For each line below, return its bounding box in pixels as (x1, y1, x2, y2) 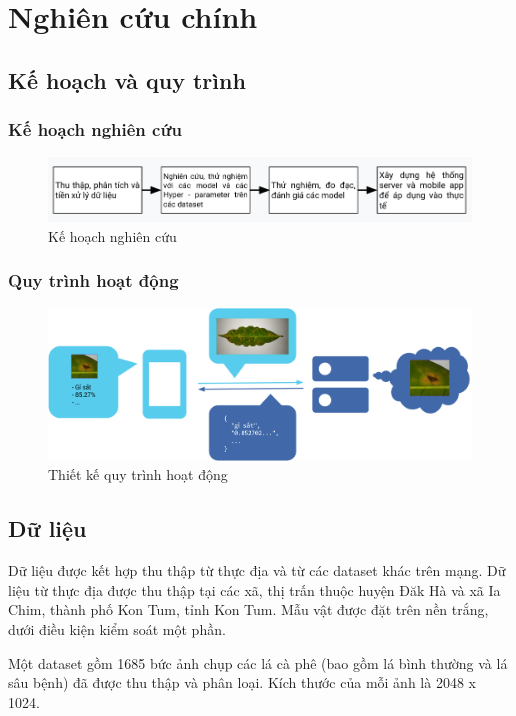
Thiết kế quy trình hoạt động (48, 464, 228, 485)
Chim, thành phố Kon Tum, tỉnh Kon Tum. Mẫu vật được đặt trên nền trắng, (8, 599, 489, 620)
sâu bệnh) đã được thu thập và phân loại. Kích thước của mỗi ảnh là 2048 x (8, 672, 476, 693)
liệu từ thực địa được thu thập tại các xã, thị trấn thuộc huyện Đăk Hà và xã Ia (8, 579, 501, 600)
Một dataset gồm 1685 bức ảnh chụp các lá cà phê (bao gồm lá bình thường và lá (8, 652, 508, 673)
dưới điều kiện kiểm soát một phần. (8, 619, 226, 639)
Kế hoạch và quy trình (8, 64, 246, 95)
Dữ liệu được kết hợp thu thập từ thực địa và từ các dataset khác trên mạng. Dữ (8, 560, 506, 581)
